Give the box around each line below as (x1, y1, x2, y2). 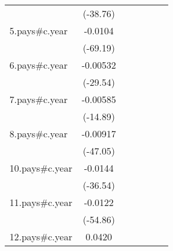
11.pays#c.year (9, 195, 72, 209)
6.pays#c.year (9, 58, 68, 72)
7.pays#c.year (9, 92, 68, 106)
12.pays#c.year (9, 230, 72, 243)
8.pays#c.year (9, 127, 68, 140)
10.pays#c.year (9, 161, 72, 175)
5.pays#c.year (9, 24, 68, 37)
